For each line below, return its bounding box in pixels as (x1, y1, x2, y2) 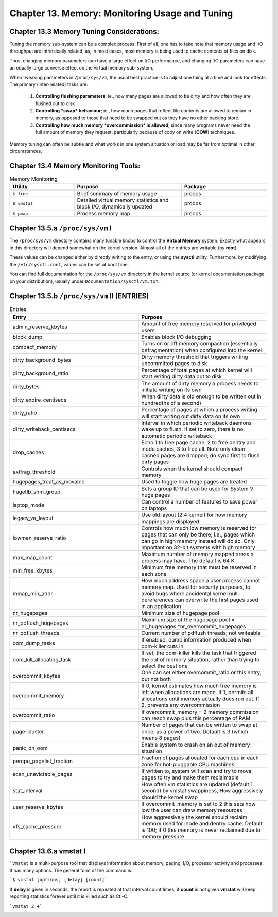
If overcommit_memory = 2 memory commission (141, 708, 259, 716)
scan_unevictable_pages (12, 771, 73, 778)
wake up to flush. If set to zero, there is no (141, 426, 244, 433)
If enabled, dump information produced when (141, 636, 252, 644)
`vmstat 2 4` (9, 903, 43, 909)
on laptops (141, 505, 167, 512)
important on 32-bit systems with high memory (141, 544, 255, 551)
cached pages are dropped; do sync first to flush (141, 452, 260, 459)
